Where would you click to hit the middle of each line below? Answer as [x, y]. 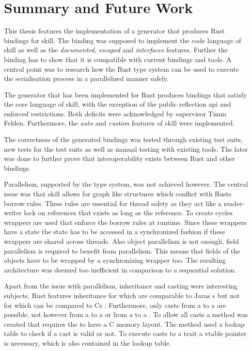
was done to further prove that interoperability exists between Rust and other [119, 158]
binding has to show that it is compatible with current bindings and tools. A [118, 59]
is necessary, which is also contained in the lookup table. [87, 343]
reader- [234, 203]
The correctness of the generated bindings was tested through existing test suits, [123, 139]
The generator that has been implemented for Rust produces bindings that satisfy [126, 94]
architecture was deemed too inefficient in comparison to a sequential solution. [120, 269]
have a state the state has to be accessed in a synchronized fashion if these [115, 231]
